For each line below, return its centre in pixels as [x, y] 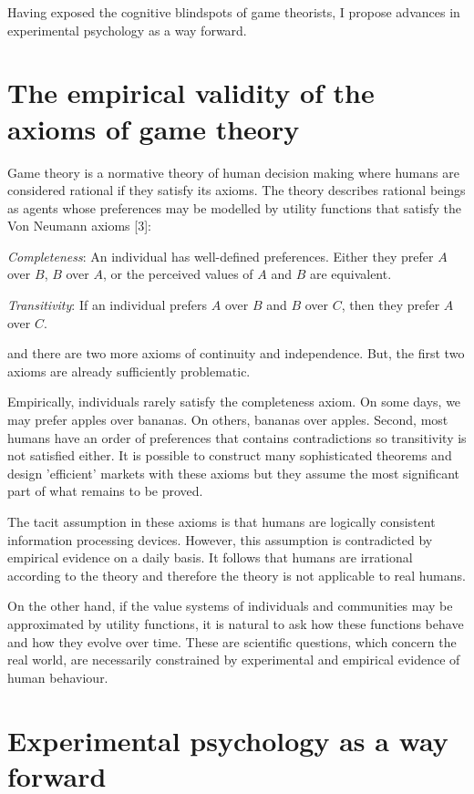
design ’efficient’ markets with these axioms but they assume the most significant [234, 473]
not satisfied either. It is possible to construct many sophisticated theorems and [230, 455]
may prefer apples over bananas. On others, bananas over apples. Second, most [228, 420]
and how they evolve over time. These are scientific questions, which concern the [232, 641]
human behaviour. [58, 677]
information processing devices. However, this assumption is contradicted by [220, 539]
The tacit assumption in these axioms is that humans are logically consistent [222, 521]
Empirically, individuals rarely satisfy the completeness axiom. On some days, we [234, 402]
